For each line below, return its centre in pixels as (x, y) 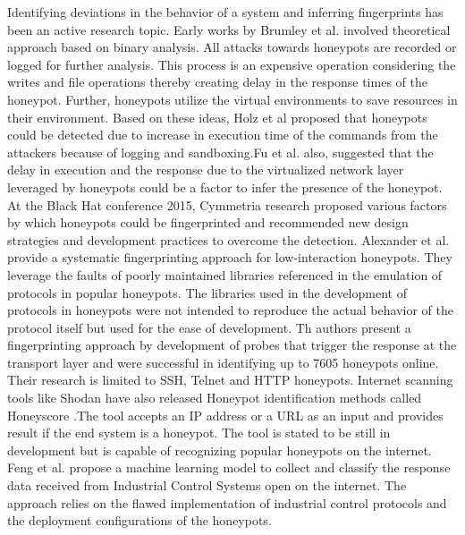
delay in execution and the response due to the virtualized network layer (206, 170)
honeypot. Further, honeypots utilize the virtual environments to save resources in (232, 99)
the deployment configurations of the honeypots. (139, 520)
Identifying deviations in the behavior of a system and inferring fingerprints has (225, 12)
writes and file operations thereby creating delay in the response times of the (217, 82)
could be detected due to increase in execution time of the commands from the (223, 135)
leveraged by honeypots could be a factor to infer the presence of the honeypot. (225, 187)
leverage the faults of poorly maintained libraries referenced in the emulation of (225, 274)
